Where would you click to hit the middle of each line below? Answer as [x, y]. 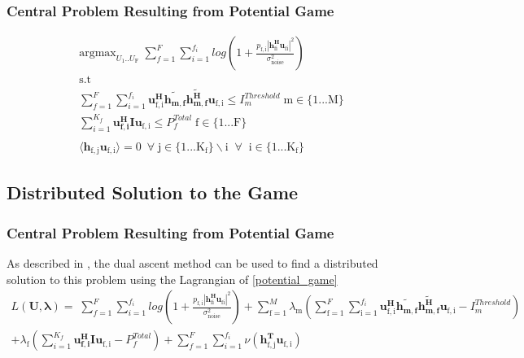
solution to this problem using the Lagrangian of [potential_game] [172, 279]
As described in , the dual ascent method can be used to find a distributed [192, 263]
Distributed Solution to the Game [153, 192]
